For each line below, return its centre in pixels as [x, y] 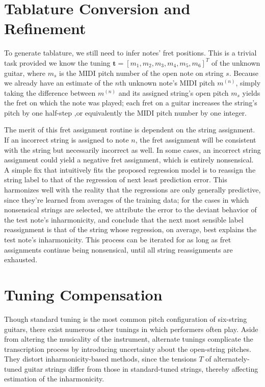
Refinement [45, 28]
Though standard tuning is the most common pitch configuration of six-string [126, 319]
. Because [244, 73]
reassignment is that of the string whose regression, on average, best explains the [130, 229]
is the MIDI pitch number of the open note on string [141, 73]
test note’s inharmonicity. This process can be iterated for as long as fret [118, 239]
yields [251, 92]
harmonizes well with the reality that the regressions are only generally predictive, [132, 190]
